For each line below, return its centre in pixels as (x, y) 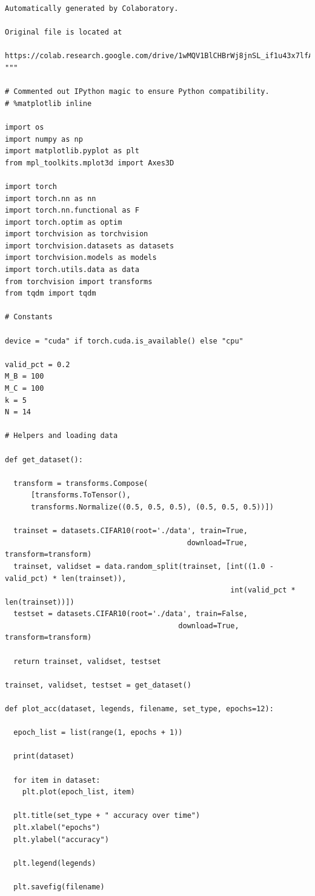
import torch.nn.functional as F (72, 211)
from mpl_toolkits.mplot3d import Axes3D (90, 163)
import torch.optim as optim (64, 222)
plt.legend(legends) (55, 863)
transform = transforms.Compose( (81, 483)
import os (25, 127)
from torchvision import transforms (79, 281)
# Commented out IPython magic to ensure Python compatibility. (137, 92)
